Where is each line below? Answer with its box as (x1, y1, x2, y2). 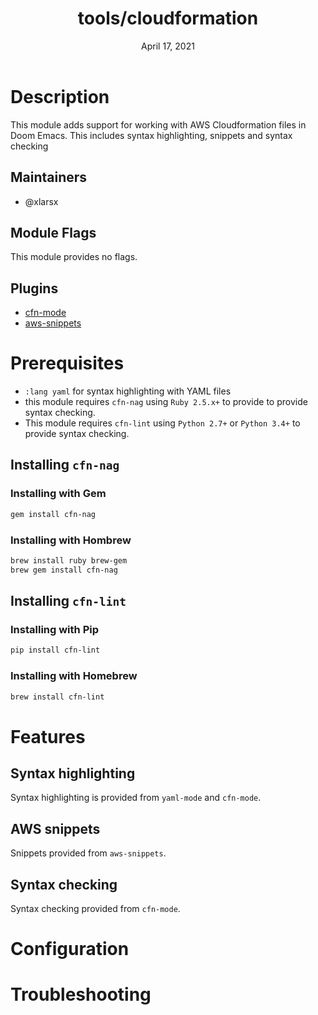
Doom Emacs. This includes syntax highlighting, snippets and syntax (10, 129, 293, 141)
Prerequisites (10, 352, 125, 375)
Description (10, 85, 110, 108)
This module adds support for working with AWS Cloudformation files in (10, 118, 307, 131)
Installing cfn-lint (10, 593, 127, 610)
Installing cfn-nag (10, 457, 120, 474)
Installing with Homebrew (10, 669, 138, 683)
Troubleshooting (10, 983, 152, 1006)
